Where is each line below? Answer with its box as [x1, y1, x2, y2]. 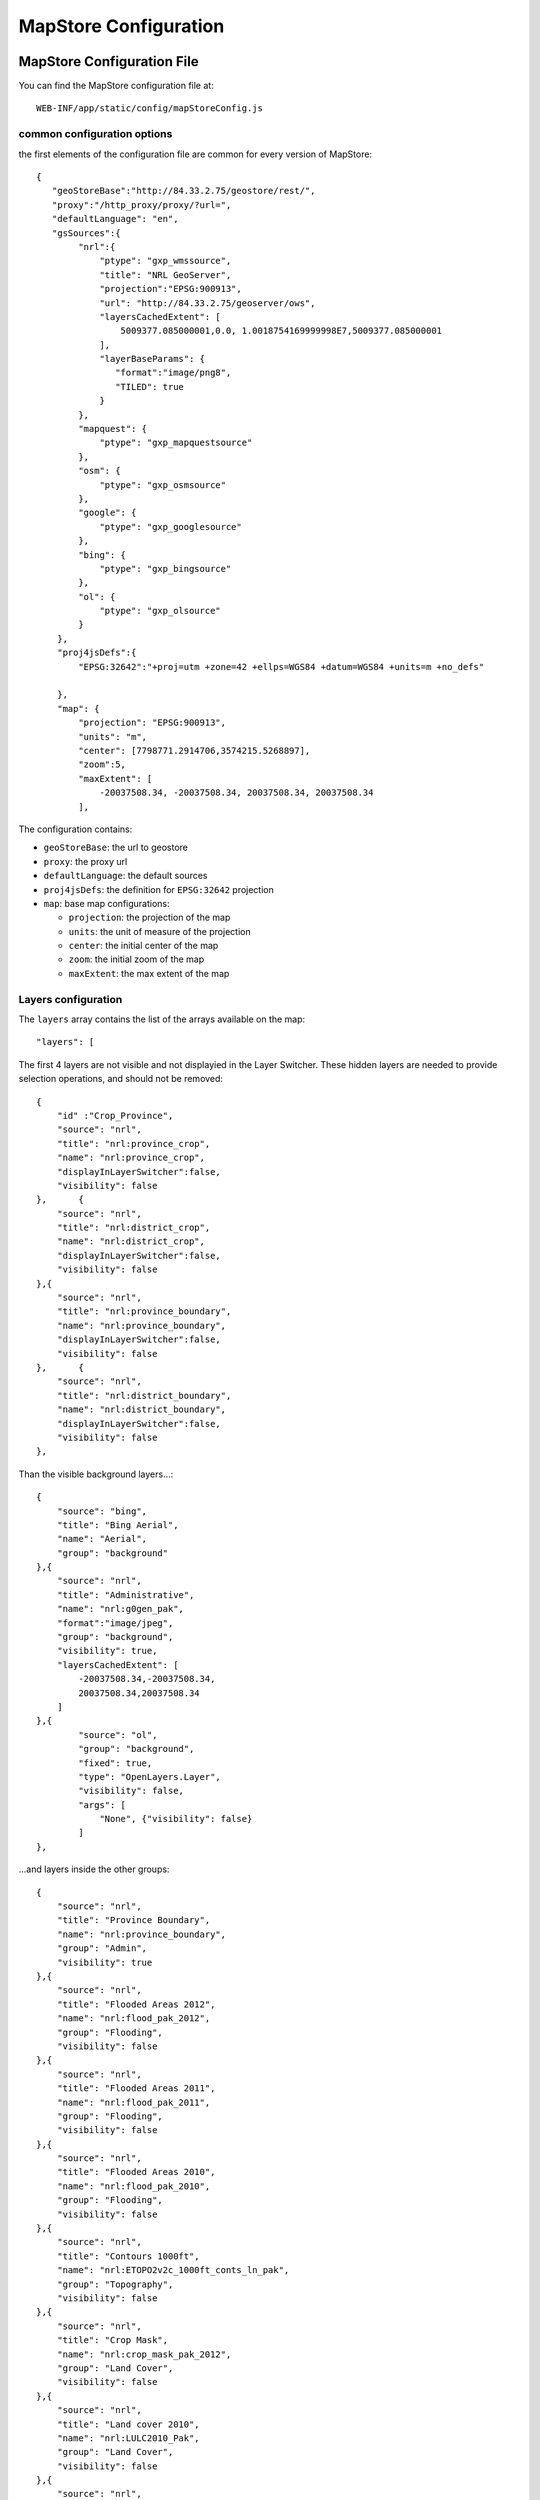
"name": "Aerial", [56, 1533, 148, 1545]
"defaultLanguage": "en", [51, 213, 179, 225]
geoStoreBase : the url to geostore [43, 841, 189, 854]
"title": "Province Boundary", [56, 1915, 211, 1926]
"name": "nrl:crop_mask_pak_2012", [56, 2348, 232, 2360]
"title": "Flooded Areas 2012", [56, 1998, 216, 2010]
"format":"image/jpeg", [56, 1617, 174, 1629]
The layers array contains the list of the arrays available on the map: [18, 1013, 306, 1025]
